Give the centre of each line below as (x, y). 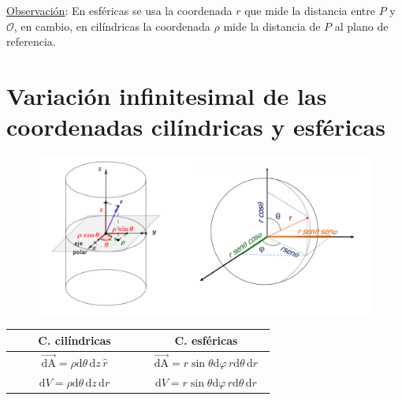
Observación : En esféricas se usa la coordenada (119, 10)
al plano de (361, 26)
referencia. (31, 41)
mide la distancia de (272, 26)
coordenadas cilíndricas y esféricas (196, 127)
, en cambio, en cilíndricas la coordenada (112, 26)
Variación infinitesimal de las (167, 95)
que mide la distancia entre (310, 10)
